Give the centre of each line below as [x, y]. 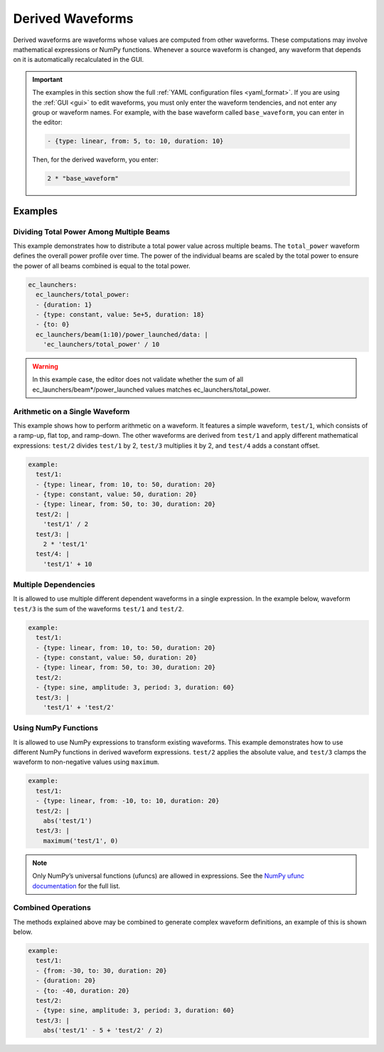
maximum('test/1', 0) [81, 841]
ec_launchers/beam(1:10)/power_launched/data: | [122, 334]
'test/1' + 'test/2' [79, 707]
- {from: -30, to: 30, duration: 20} [101, 971]
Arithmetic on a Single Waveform [71, 411]
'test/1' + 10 [68, 564]
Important [48, 79]
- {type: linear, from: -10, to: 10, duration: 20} [128, 801]
